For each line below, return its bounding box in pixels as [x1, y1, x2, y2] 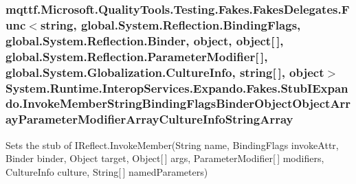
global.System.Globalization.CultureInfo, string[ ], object [5, 63, 324, 80]
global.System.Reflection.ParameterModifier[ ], [5, 47, 268, 65]
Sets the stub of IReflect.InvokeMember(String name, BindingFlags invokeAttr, [5, 137, 339, 152]
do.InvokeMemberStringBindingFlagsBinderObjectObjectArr [5, 95, 351, 112]
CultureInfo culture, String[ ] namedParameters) [5, 164, 208, 179]
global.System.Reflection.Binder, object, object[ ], [5, 32, 284, 49]
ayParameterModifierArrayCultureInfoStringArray [5, 111, 293, 128]
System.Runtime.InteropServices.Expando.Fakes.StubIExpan [5, 79, 348, 96]
